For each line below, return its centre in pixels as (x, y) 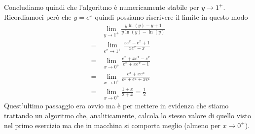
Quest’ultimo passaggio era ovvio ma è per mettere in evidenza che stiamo (116, 106)
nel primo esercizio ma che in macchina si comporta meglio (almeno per (112, 125)
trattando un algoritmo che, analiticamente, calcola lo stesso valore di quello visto (127, 116)
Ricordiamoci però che (38, 17)
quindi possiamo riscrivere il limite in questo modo (171, 17)
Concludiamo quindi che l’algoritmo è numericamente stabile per (102, 7)
